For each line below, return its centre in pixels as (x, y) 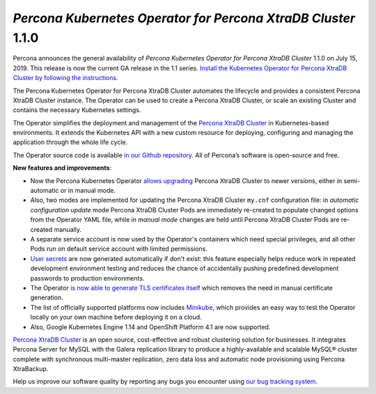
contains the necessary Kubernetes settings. (77, 110)
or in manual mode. (88, 191)
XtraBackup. (31, 369)
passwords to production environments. (87, 278)
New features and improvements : (62, 168)
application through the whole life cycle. (70, 142)
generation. (47, 298)
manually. (68, 229)
